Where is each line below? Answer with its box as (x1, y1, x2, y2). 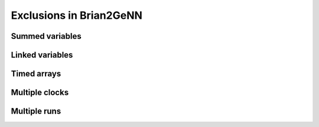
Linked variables (11, 50, 73, 60)
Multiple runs (11, 106, 61, 116)
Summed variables (11, 31, 82, 41)
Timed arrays (11, 69, 61, 79)
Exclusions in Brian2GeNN (11, 9, 143, 22)
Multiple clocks (11, 88, 69, 98)
